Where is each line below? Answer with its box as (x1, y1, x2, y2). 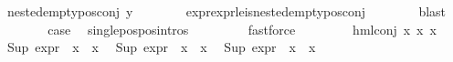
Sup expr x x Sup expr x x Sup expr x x (6, 37, 316, 57)
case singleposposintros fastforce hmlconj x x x (47, 19, 437, 38)
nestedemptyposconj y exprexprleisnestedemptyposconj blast (6, 2, 447, 20)
